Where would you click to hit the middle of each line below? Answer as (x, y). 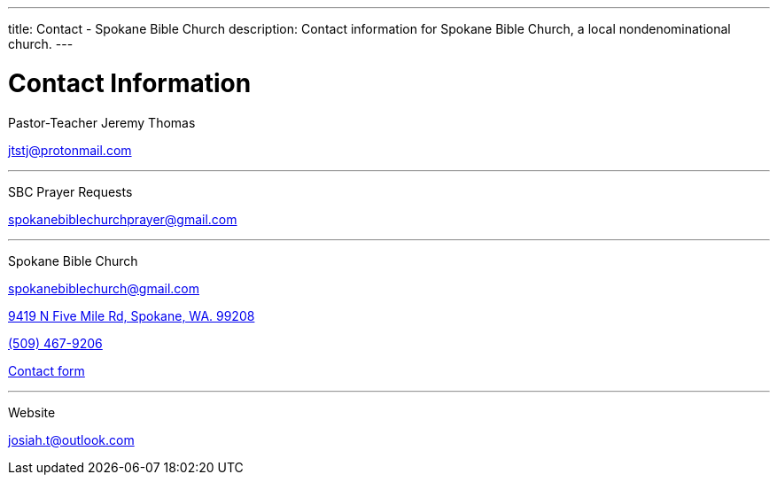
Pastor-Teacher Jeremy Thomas (102, 122)
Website (32, 412)
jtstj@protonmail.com (70, 150)
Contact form (47, 370)
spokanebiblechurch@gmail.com (104, 288)
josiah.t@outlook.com (71, 439)
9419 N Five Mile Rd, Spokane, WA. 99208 (132, 315)
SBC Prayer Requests (70, 191)
